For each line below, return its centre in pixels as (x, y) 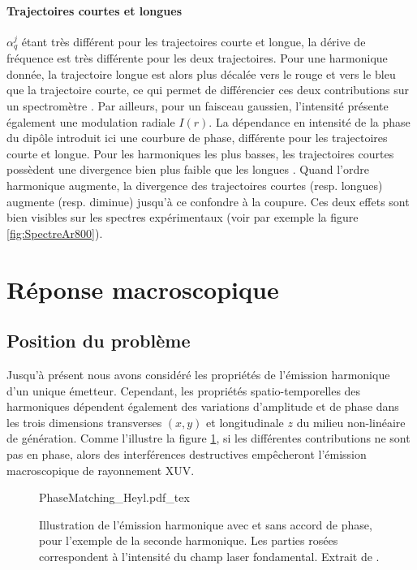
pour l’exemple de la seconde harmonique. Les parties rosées (189, 540)
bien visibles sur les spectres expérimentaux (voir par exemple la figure (183, 217)
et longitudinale (245, 422)
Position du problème (99, 341)
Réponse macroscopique (143, 289)
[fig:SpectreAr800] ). (55, 233)
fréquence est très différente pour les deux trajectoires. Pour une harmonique (197, 58)
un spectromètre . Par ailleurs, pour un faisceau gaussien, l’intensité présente (198, 106)
